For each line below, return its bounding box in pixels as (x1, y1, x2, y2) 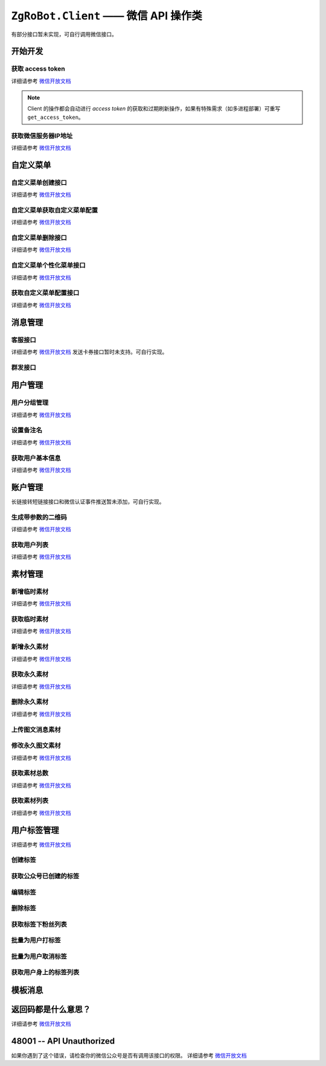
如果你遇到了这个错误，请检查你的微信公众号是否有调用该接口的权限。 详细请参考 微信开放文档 (11, 1052, 247, 1059)
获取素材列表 (11, 797, 49, 805)
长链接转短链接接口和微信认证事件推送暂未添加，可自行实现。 (11, 498, 165, 505)
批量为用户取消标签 (11, 952, 68, 960)
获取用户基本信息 (11, 453, 61, 462)
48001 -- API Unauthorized (11, 1036, 115, 1046)
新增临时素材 (11, 587, 49, 596)
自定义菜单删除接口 (11, 234, 68, 242)
